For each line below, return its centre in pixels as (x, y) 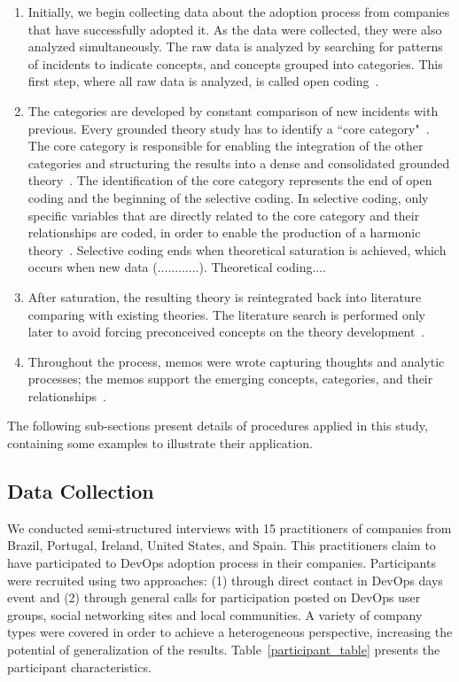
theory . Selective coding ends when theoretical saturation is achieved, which (237, 249)
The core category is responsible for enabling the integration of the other (226, 146)
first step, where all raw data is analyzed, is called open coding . (203, 81)
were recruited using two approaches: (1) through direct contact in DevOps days (225, 580)
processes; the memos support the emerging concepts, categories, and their (230, 379)
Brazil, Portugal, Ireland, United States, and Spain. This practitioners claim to (222, 545)
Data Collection (81, 491)
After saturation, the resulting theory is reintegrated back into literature (225, 296)
